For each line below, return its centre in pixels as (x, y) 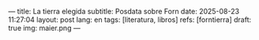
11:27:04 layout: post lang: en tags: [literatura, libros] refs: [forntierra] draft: (129, 20)
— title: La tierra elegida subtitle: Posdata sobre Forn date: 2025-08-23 (124, 11)
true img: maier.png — (44, 28)
